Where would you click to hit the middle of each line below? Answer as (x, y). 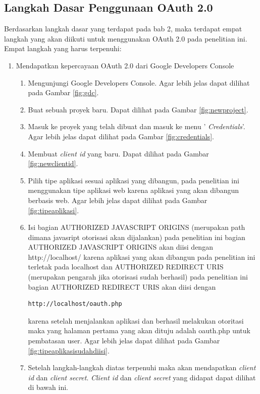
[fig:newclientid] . (53, 163)
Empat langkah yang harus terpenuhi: (63, 48)
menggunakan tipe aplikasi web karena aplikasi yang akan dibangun (134, 190)
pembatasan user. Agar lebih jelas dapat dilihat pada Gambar (124, 341)
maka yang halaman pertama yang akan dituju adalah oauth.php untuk (139, 330)
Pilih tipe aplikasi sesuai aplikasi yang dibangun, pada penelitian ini (134, 180)
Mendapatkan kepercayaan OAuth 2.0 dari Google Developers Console (125, 65)
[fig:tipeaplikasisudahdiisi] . (69, 350)
